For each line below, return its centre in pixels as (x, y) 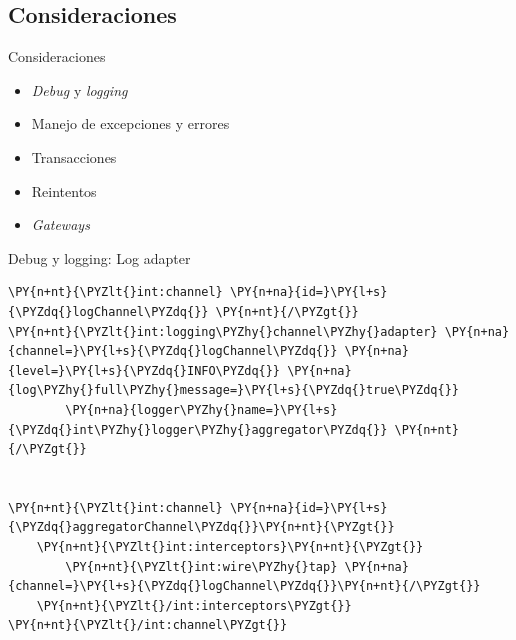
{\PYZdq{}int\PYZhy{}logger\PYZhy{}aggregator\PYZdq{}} (198, 429)
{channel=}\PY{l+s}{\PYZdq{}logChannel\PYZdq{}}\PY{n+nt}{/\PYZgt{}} (244, 586)
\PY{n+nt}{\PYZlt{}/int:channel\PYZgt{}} (148, 625)
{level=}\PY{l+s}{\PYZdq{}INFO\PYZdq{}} (144, 370)
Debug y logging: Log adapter (99, 257)
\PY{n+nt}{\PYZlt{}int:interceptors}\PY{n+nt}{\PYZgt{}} (230, 547)
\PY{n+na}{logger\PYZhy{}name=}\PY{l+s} (201, 409)
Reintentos (64, 190)
